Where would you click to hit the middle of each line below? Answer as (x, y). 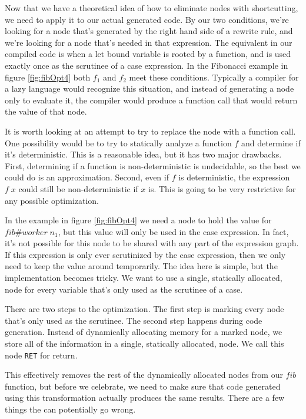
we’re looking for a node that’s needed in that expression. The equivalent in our (149, 42)
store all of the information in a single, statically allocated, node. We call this (144, 343)
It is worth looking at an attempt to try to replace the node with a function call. (150, 131)
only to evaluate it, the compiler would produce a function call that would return (151, 100)
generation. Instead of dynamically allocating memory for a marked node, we (144, 332)
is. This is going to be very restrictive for (222, 188)
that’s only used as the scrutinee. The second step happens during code (134, 320)
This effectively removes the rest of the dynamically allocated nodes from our (144, 375)
